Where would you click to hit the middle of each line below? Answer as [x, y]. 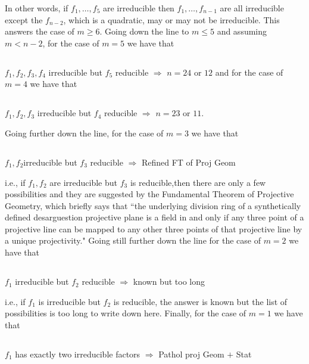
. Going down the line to [144, 31]
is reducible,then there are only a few [198, 182]
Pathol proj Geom [191, 354]
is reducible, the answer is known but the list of [200, 301]
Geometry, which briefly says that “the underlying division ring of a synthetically [153, 205]
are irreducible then [138, 8]
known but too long [169, 281]
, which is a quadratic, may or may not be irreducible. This [171, 19]
